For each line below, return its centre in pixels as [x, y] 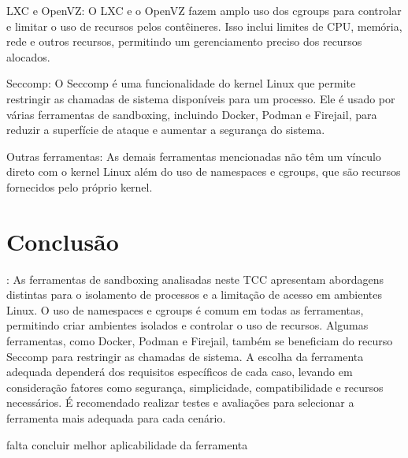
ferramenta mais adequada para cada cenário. [116, 418]
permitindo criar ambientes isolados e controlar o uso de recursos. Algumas [187, 325]
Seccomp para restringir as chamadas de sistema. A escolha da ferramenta [185, 356]
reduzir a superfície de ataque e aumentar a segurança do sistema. [166, 130]
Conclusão [63, 241]
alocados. [28, 56]
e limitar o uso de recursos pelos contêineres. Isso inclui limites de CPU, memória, [204, 26]
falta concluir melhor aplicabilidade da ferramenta [127, 444]
